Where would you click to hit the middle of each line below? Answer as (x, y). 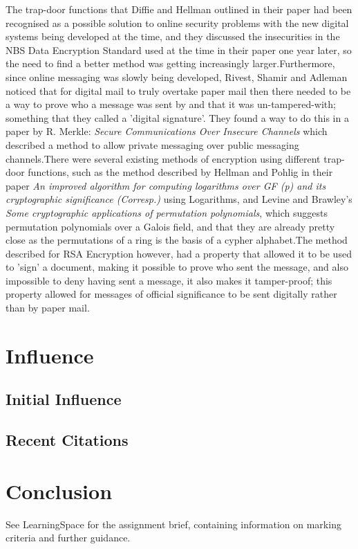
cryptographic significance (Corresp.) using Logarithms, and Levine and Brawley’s (179, 199)
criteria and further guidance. (68, 538)
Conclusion (59, 490)
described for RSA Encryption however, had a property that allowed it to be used (179, 253)
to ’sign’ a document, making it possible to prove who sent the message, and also (177, 267)
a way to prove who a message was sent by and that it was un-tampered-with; (171, 104)
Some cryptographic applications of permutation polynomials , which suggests (167, 212)
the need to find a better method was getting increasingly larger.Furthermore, (170, 63)
